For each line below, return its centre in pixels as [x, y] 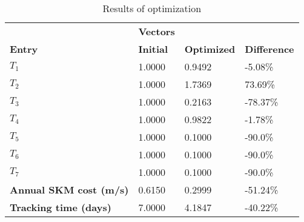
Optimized [210, 49]
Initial [153, 49]
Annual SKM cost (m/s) [69, 190]
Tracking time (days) [61, 207]
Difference [269, 49]
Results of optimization [152, 8]
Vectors [157, 31]
